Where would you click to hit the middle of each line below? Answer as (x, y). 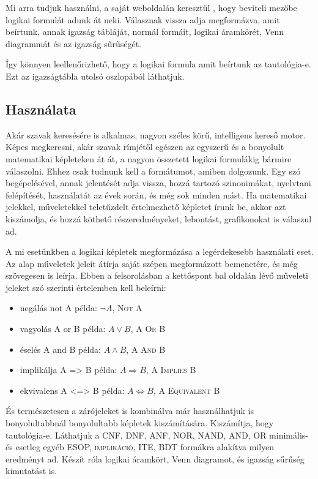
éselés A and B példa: (60, 349)
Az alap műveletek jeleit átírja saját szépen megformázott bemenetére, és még (152, 263)
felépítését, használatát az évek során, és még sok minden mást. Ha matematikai (156, 194)
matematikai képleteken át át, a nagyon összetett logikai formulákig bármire (149, 158)
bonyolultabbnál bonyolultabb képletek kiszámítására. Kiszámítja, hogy (140, 423)
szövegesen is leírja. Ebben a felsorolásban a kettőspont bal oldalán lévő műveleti (157, 275)
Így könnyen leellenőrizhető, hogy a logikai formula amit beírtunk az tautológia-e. (158, 64)
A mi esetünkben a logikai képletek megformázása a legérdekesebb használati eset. (160, 251)
